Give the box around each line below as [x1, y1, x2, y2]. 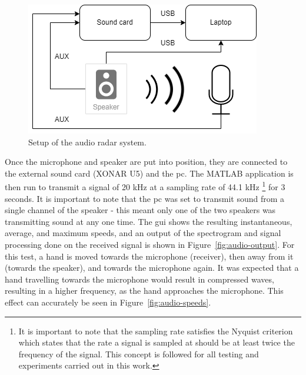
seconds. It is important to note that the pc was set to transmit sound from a [5, 192, 285, 204]
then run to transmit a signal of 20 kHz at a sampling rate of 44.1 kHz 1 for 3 [5, 179, 285, 193]
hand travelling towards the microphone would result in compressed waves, [5, 273, 274, 285]
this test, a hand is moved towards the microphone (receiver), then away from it [5, 250, 294, 262]
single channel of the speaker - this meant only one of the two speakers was [5, 204, 276, 216]
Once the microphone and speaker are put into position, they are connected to [5, 155, 288, 168]
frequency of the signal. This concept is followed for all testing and [18, 347, 259, 360]
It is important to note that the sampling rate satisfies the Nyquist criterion [18, 324, 293, 337]
